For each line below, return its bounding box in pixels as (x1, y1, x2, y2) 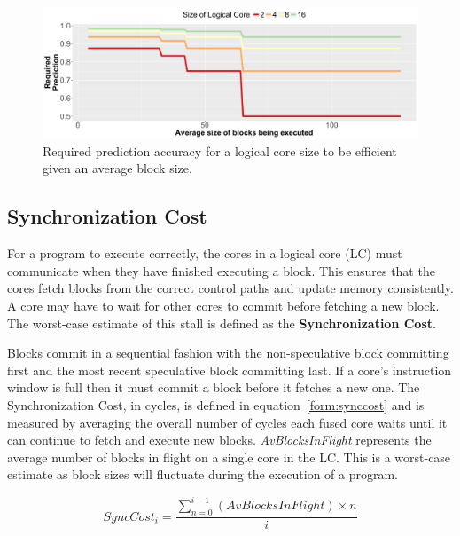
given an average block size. (43, 159, 192, 177)
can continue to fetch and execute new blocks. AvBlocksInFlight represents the (7, 430, 432, 449)
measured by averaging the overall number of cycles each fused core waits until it (7, 413, 448, 431)
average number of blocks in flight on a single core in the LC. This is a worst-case (7, 447, 451, 466)
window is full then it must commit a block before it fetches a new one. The (7, 378, 420, 397)
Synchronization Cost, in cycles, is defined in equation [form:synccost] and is (7, 395, 425, 414)
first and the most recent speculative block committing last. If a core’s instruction (7, 360, 452, 379)
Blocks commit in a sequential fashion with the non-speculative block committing (7, 343, 449, 362)
